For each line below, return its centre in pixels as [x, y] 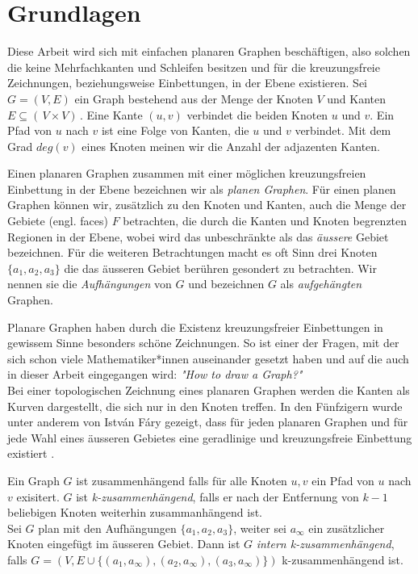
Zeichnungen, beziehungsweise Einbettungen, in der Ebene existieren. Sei [187, 83]
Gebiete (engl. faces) [58, 221]
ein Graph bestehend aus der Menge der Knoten [194, 98]
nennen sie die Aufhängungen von [90, 284]
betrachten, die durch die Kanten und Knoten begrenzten [265, 221]
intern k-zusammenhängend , [325, 544]
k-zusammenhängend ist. [343, 559]
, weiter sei [260, 528]
